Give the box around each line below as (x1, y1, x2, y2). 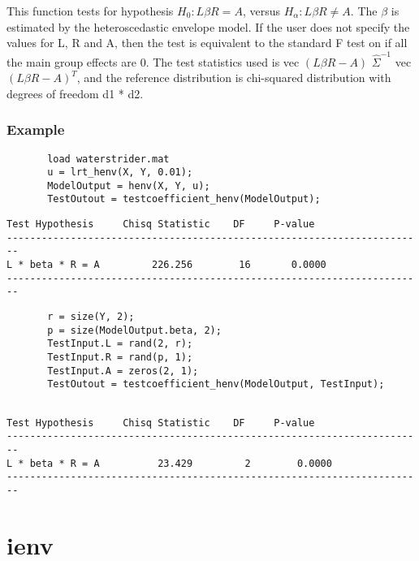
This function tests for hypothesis (6, 2, 174, 19)
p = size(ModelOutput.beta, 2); (47, 324, 222, 336)
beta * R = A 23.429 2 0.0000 (29, 457, 332, 469)
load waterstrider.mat (47, 153, 170, 165)
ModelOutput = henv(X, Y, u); (47, 179, 210, 192)
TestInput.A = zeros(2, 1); (47, 365, 199, 377)
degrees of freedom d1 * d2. (6, 84, 144, 101)
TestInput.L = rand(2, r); (47, 338, 193, 350)
